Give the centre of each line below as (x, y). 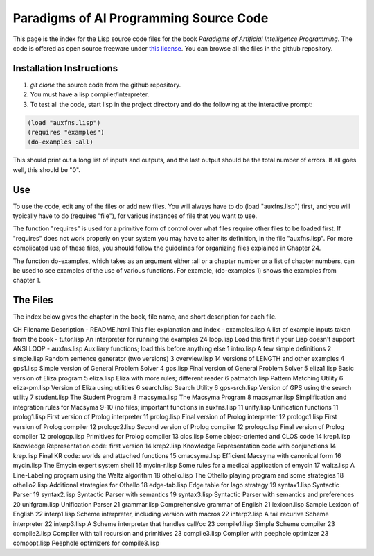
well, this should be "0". (47, 169)
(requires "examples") (66, 132)
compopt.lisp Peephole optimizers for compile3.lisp (86, 543)
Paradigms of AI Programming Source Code (141, 18)
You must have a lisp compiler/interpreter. (90, 94)
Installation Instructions (65, 68)
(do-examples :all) (60, 142)
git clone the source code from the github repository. (106, 85)
